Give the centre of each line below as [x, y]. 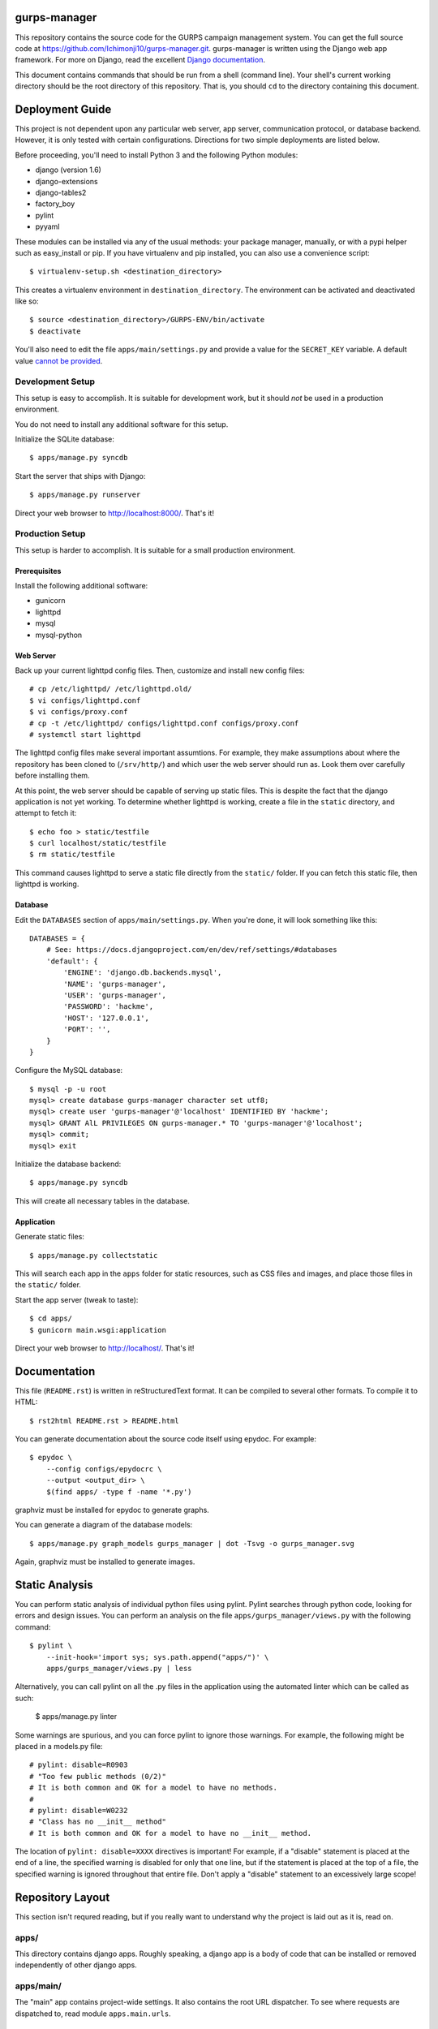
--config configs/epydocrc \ [104, 1469]
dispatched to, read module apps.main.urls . [93, 2014]
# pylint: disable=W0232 [79, 1810]
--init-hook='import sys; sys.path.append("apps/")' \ [157, 1657]
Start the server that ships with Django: [80, 476]
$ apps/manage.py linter [76, 1717]
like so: [27, 301]
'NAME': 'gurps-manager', [115, 984]
